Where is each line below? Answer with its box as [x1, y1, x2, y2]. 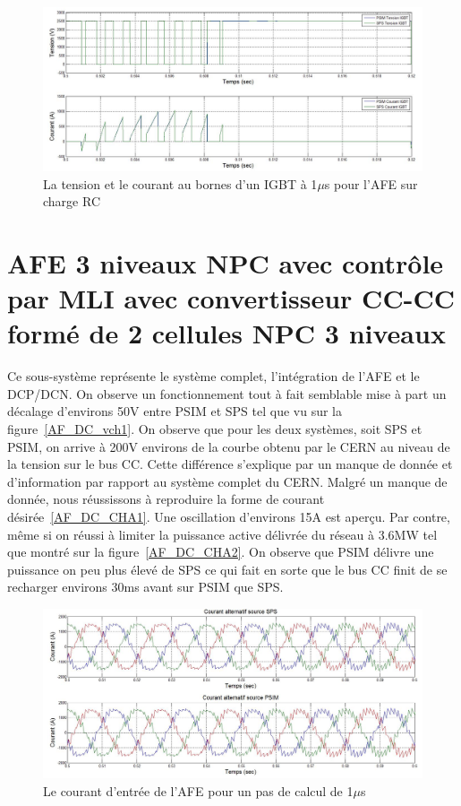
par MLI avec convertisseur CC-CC [7, 280, 455, 316]
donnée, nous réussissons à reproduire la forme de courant [7, 490, 325, 508]
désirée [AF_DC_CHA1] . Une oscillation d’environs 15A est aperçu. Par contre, [7, 507, 450, 526]
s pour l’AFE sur [324, 174, 418, 193]
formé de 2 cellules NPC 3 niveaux [7, 315, 446, 351]
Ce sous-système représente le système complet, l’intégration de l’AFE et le [7, 367, 420, 386]
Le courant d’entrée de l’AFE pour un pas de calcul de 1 [43, 781, 354, 800]
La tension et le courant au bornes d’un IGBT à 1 [43, 174, 318, 193]
